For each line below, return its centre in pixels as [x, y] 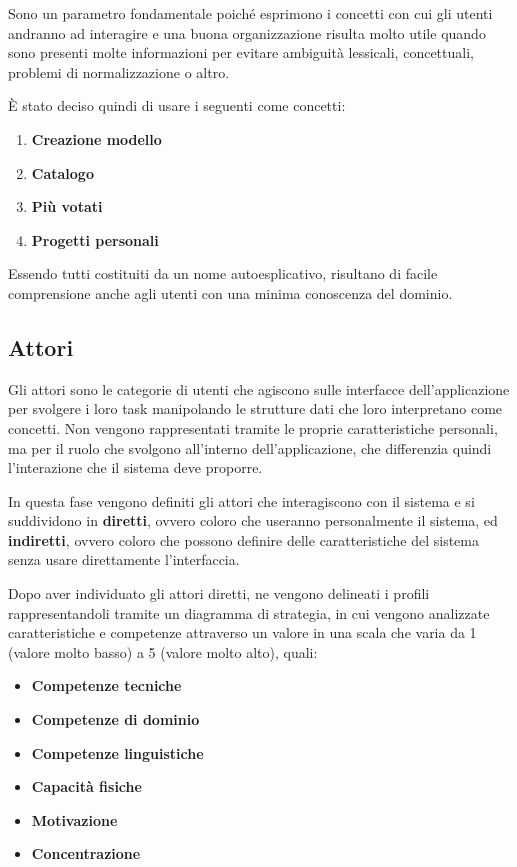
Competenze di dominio [115, 719]
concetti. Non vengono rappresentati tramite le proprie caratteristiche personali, [253, 427]
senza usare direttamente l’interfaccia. [124, 559]
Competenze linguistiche [117, 752]
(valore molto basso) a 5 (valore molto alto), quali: [163, 651]
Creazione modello [96, 138]
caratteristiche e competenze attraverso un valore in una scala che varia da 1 [242, 632]
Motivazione [74, 819]
